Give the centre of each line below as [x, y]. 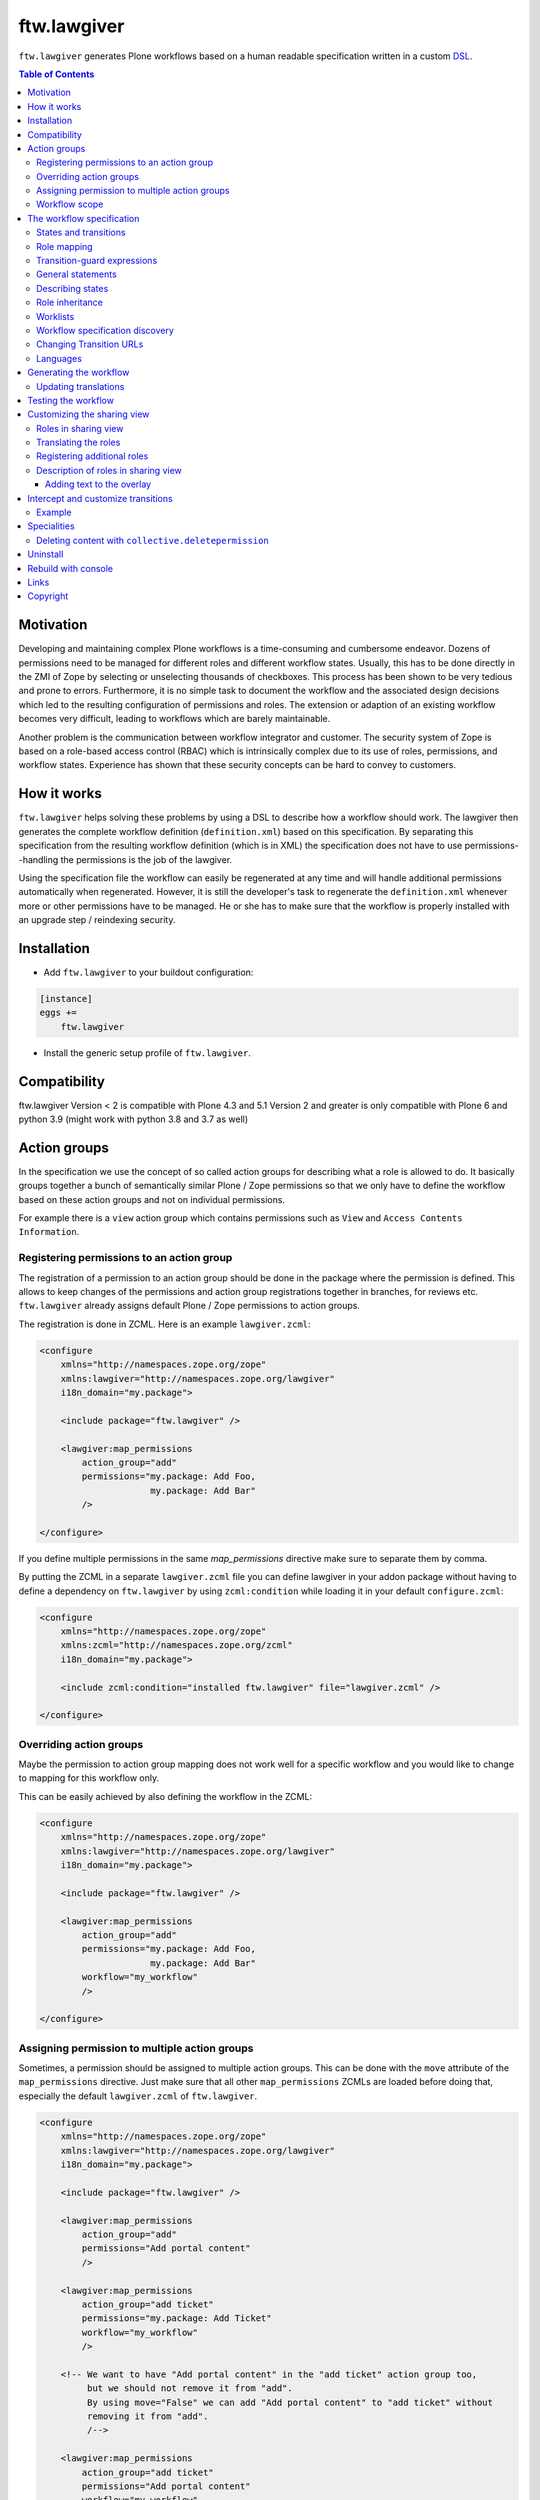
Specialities [51, 526]
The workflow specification [83, 218]
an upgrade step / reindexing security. [97, 920]
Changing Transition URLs [90, 344]
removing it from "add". [147, 2416]
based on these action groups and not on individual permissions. [151, 1199]
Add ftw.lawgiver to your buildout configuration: [148, 972]
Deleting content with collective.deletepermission [152, 540]
